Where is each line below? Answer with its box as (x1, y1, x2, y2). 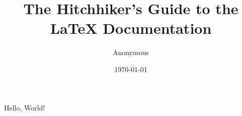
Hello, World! (4, 102, 45, 112)
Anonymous (112, 47, 149, 57)
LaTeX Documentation (50, 18, 212, 38)
